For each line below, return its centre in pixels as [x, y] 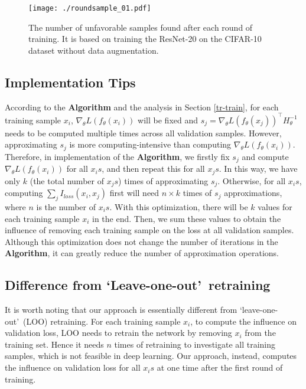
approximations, [253, 193]
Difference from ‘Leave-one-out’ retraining [138, 285]
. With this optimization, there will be [179, 206]
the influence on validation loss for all [73, 367]
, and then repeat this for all [153, 169]
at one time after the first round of [220, 367]
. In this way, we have [258, 169]
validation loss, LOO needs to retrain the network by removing [118, 333]
